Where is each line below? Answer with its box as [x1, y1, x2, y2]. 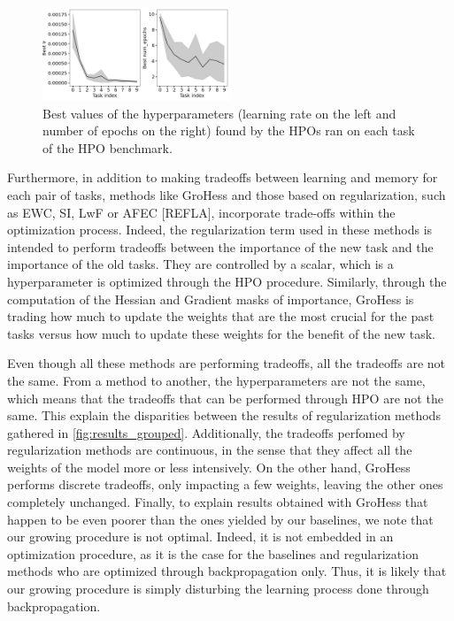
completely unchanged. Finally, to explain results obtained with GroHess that [7, 493, 428, 511]
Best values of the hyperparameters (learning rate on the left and [42, 103, 396, 122]
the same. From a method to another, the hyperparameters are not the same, [7, 371, 426, 389]
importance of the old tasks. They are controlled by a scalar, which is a [7, 255, 394, 273]
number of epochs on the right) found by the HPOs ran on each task [42, 121, 415, 140]
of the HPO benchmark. [42, 138, 173, 157]
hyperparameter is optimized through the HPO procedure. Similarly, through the [7, 272, 447, 290]
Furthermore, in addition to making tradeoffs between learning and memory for [7, 168, 438, 187]
